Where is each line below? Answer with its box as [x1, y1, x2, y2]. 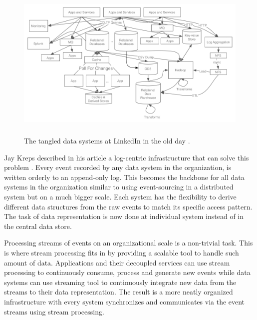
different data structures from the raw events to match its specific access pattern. [4, 201, 253, 211]
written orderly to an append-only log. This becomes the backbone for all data [4, 171, 245, 182]
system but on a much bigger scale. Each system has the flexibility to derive [4, 191, 237, 202]
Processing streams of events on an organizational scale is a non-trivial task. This [4, 237, 253, 248]
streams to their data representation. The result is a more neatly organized [4, 286, 233, 297]
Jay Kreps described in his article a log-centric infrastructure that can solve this [4, 152, 249, 162]
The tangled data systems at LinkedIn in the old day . [24, 135, 190, 146]
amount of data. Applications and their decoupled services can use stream [4, 257, 230, 267]
